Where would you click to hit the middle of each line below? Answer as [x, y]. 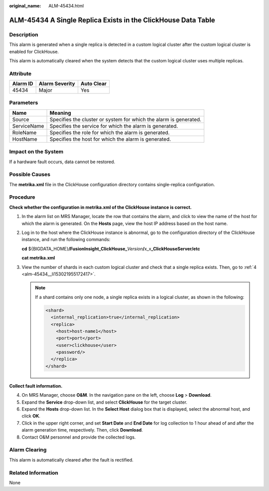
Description [24, 34]
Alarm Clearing [28, 450]
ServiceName [28, 126]
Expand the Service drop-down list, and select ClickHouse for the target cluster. [105, 402]
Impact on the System [36, 152]
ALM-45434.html [66, 6]
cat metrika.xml [38, 258]
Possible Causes [30, 175]
